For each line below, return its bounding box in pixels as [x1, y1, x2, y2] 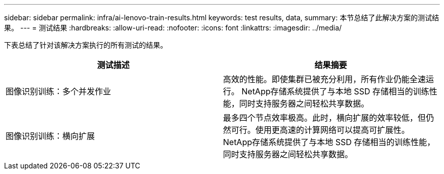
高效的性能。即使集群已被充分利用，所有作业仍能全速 [223, 74, 426, 84]
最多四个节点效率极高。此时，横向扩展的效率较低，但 [223, 113, 426, 123]
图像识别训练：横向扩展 [6, 131, 95, 141]
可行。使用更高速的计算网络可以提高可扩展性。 [231, 125, 410, 135]
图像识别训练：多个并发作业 [6, 86, 112, 96]
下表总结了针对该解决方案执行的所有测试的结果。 [4, 41, 167, 49]
